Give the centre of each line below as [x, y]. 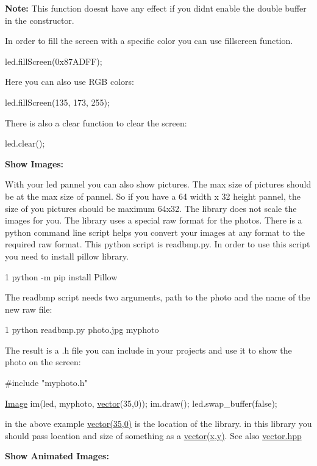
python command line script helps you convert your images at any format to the [155, 232]
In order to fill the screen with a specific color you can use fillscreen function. [149, 41]
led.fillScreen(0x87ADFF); [54, 61]
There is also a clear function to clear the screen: [96, 122]
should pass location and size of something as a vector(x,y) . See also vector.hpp [153, 435]
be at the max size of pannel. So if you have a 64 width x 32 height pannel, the [153, 196]
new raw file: [29, 309]
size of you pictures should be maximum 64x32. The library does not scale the [151, 208]
